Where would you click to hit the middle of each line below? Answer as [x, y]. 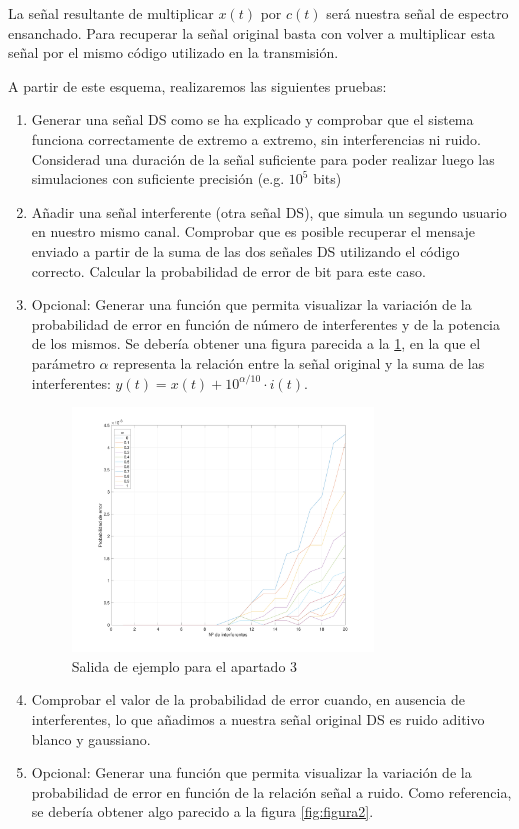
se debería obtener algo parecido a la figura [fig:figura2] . [202, 811]
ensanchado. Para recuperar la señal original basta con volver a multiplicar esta [251, 32]
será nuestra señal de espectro [417, 13]
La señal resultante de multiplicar [111, 13]
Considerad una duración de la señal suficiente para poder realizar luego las [263, 158]
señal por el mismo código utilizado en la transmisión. [173, 52]
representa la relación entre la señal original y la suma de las [299, 362]
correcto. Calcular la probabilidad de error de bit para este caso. [228, 270]
